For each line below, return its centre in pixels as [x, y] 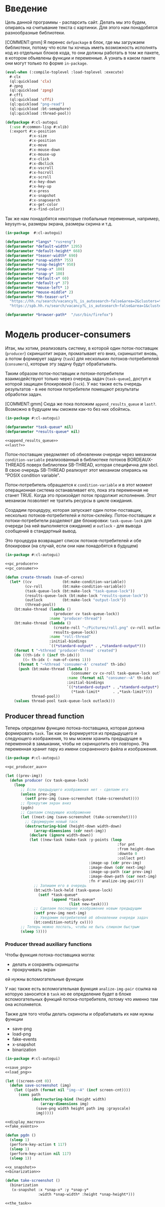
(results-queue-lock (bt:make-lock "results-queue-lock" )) [86, 596]
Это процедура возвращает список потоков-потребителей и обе [73, 541]
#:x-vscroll [41, 168]
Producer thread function [45, 716]
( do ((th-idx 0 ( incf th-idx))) [47, 655]
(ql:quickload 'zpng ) [32, 91]
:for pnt [126, 845]
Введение [26, 9]
